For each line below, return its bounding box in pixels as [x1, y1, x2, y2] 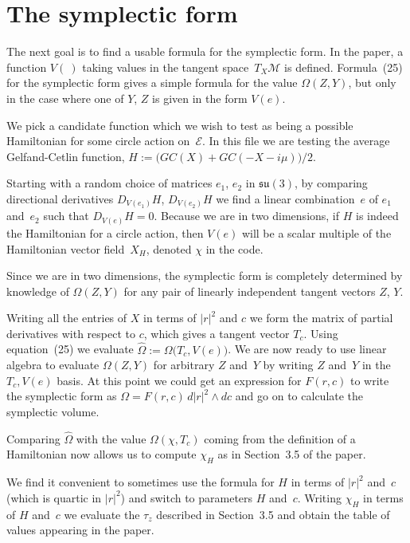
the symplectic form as [6, 388, 117, 404]
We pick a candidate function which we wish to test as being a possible [6, 116, 353, 133]
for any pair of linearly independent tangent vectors [123, 282, 376, 299]
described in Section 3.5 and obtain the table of [156, 506, 390, 522]
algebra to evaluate [6, 356, 100, 373]
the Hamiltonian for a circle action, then [6, 224, 204, 241]
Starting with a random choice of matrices [6, 175, 213, 191]
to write [350, 372, 389, 388]
